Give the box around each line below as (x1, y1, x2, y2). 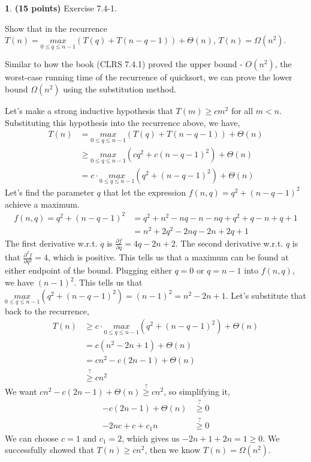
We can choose (5, 431, 59, 444)
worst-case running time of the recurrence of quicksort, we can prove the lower (5, 71, 292, 83)
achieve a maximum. (5, 197, 80, 210)
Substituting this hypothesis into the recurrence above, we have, (5, 116, 240, 128)
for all (231, 104, 253, 116)
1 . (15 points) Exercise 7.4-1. (5, 2, 117, 14)
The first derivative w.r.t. (5, 236, 98, 249)
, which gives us (122, 431, 180, 444)
